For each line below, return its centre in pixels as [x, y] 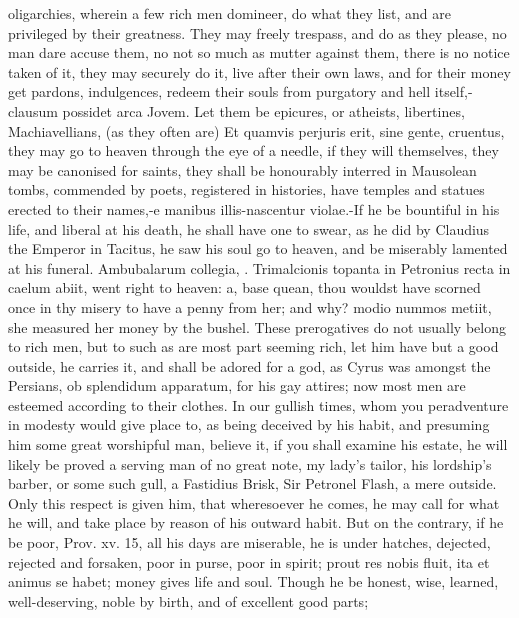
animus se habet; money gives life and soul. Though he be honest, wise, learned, [253, 581]
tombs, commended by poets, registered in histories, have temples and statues [246, 189]
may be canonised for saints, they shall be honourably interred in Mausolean [242, 169]
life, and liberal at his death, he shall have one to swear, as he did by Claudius [249, 228]
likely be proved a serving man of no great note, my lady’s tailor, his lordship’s [250, 463]
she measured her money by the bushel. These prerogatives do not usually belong [257, 326]
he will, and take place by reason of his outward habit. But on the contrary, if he [256, 522]
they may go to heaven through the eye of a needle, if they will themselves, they [253, 150]
